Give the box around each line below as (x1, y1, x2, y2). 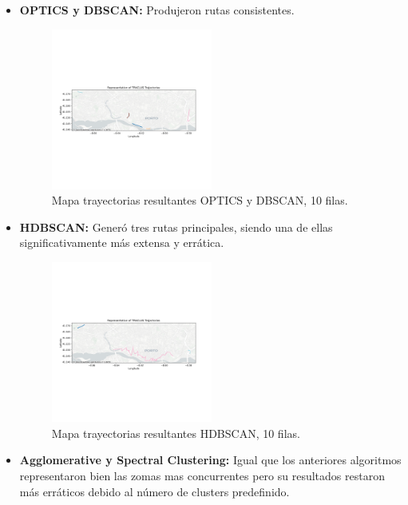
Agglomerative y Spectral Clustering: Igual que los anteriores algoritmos (19, 451, 402, 468)
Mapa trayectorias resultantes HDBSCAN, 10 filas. (51, 424, 300, 441)
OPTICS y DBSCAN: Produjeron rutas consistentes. (19, 2, 295, 18)
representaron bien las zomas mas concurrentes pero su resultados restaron (19, 467, 385, 483)
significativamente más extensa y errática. (19, 234, 224, 251)
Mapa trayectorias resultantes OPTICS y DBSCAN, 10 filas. (51, 192, 348, 209)
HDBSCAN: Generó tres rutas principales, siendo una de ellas (19, 218, 333, 235)
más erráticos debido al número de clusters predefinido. (19, 483, 290, 499)
